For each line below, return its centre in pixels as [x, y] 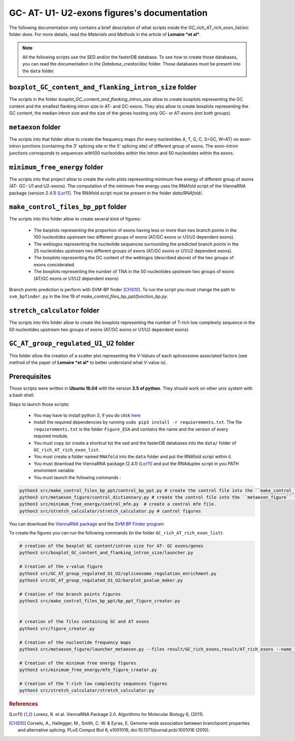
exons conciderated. [55, 264]
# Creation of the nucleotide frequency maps [75, 642]
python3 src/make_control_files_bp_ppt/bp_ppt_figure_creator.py [100, 601]
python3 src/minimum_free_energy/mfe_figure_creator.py [88, 670]
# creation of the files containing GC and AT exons [84, 622]
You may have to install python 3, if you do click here [87, 415]
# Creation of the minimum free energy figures [78, 663]
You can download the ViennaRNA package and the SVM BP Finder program [87, 524]
